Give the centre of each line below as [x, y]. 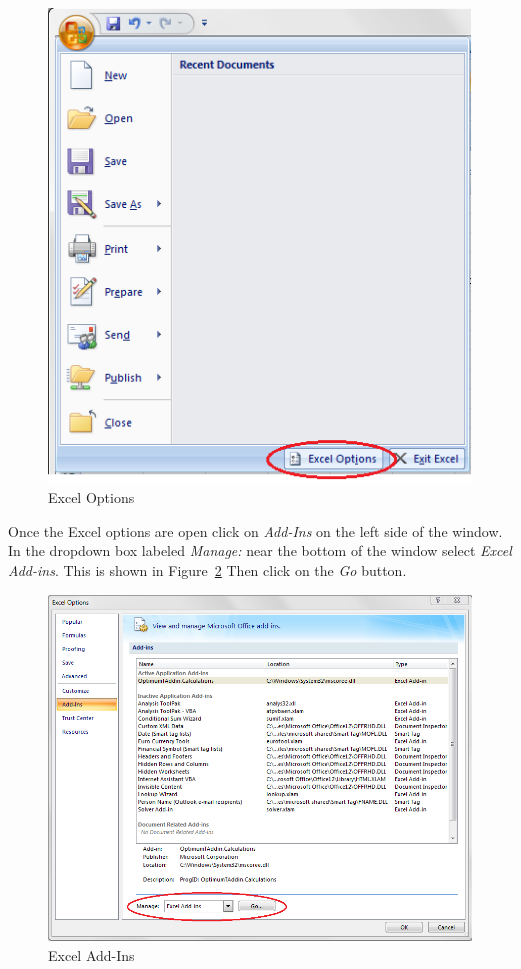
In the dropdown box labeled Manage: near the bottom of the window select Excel [260, 550]
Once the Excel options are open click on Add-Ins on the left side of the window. [255, 530]
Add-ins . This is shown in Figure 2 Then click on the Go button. [207, 570]
